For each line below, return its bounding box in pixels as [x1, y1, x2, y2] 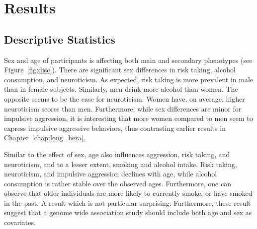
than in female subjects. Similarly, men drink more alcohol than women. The [4, 84, 238, 94]
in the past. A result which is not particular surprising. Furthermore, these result [4, 197, 251, 208]
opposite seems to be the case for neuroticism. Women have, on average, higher [4, 93, 245, 104]
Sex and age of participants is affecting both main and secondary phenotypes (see [4, 55, 253, 65]
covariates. [4, 217, 36, 228]
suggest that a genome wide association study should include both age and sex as [4, 207, 252, 218]
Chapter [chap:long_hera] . [4, 132, 86, 143]
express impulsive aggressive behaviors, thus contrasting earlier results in [4, 122, 226, 133]
